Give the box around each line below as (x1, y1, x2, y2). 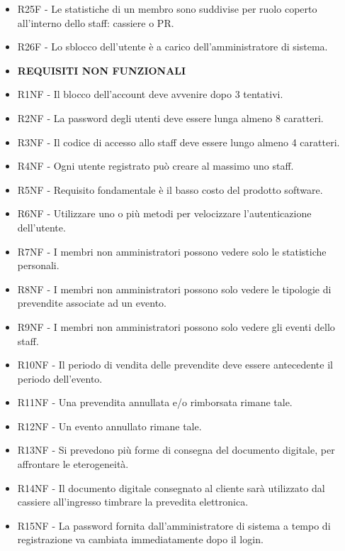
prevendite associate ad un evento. (17, 295, 166, 310)
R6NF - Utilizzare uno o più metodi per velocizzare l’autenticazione (17, 206, 312, 221)
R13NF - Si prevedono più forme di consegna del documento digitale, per (17, 442, 335, 457)
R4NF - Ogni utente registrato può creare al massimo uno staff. (17, 158, 294, 173)
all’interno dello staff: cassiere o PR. (17, 15, 174, 30)
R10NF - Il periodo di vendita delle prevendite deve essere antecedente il (17, 357, 333, 372)
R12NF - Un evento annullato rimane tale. (17, 418, 202, 433)
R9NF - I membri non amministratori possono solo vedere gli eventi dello (17, 319, 335, 334)
